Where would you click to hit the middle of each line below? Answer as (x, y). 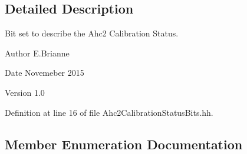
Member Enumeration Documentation (124, 144)
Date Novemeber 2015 (45, 73)
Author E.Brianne (37, 53)
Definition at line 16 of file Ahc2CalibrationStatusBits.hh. (109, 112)
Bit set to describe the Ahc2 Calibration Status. (92, 33)
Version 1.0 (25, 92)
